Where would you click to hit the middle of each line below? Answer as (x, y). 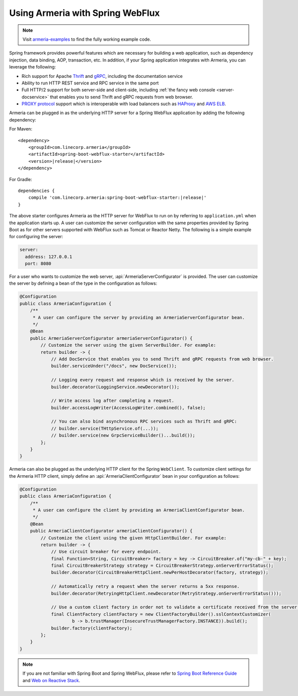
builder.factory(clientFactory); (92, 628)
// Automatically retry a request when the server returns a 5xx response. (145, 586)
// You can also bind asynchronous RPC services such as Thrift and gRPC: (144, 421)
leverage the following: (33, 67)
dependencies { (37, 190)
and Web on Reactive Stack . (51, 680)
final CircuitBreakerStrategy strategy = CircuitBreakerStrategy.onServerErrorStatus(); (162, 566)
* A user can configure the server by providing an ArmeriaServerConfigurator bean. (139, 317)
